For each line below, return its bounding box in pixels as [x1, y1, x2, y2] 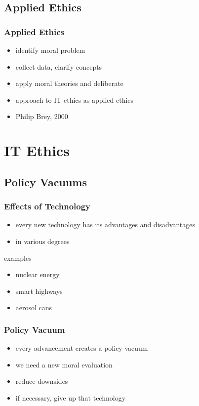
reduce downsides [15, 376, 68, 386]
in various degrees [15, 236, 70, 246]
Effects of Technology [4, 200, 90, 212]
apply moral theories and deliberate [15, 78, 123, 88]
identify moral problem [15, 45, 85, 55]
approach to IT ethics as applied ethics [15, 94, 134, 105]
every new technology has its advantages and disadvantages [15, 219, 196, 230]
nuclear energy [15, 269, 60, 280]
